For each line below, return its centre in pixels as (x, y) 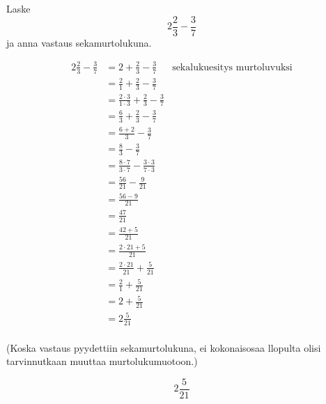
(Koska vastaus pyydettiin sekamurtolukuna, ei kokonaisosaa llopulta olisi (164, 347)
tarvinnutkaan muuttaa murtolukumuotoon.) (102, 361)
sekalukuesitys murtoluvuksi (232, 67)
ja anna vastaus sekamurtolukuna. (79, 42)
